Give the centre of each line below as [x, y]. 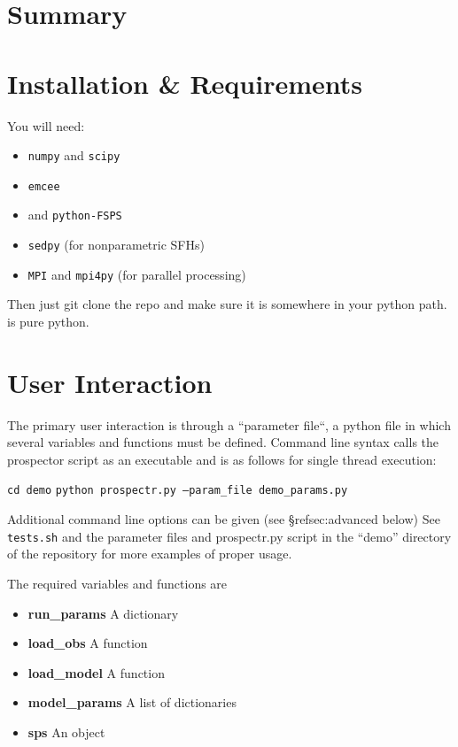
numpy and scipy [74, 155]
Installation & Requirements [185, 83]
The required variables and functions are [117, 583]
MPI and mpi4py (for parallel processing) [137, 274]
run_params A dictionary [103, 613]
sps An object [66, 732]
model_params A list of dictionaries [132, 702]
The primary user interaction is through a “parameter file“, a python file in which [229, 424]
